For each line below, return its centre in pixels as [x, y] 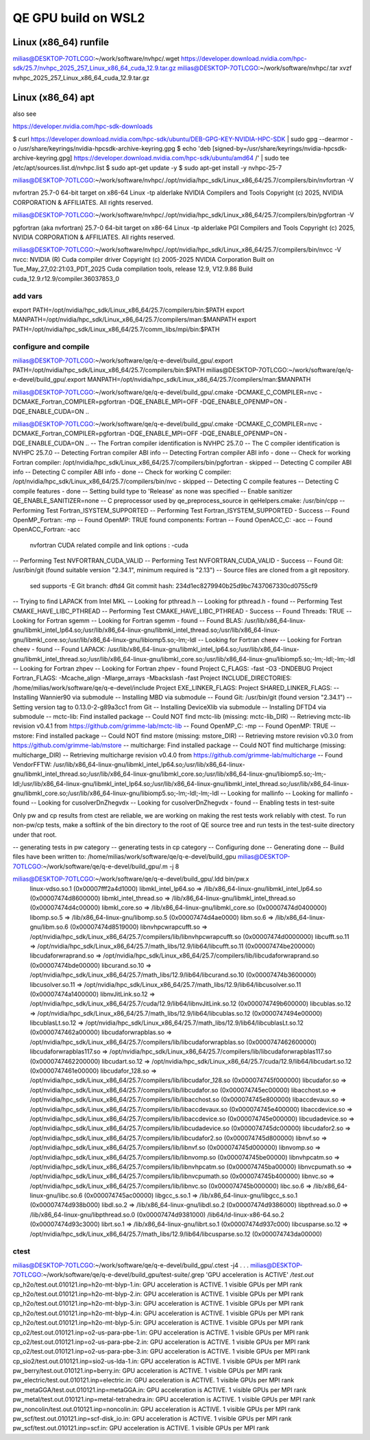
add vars [27, 296]
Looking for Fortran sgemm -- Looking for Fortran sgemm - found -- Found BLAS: [128, 621]
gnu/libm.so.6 [49, 927]
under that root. [35, 834]
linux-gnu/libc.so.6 [56, 1195]
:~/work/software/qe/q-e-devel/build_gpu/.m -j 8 [110, 866]
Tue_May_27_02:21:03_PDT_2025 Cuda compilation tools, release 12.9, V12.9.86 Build [133, 269]
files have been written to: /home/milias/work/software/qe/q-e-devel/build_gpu [124, 857]
